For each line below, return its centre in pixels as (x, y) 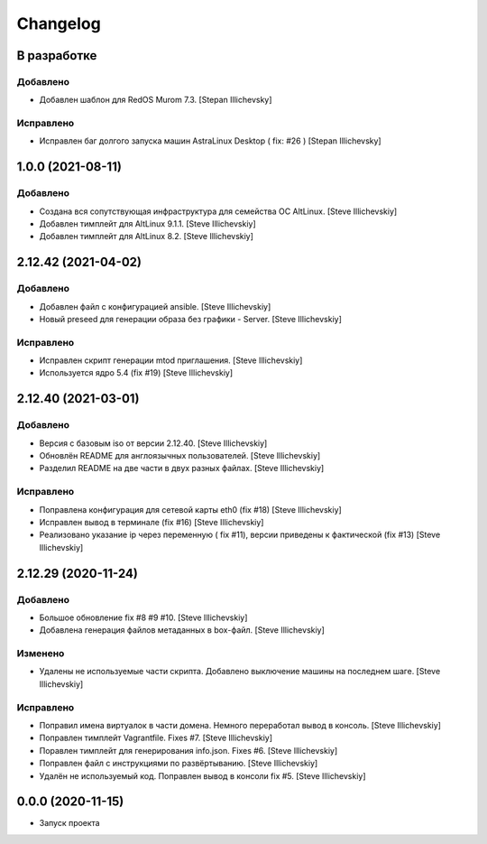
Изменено (41, 654)
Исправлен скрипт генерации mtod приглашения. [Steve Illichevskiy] (171, 360)
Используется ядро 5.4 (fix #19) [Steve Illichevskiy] (136, 373)
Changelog (59, 23)
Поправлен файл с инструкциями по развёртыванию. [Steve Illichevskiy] (179, 764)
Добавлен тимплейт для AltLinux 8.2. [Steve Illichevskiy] (147, 237)
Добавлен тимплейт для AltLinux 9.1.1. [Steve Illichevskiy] (147, 224)
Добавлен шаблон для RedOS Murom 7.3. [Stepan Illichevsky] (156, 100)
